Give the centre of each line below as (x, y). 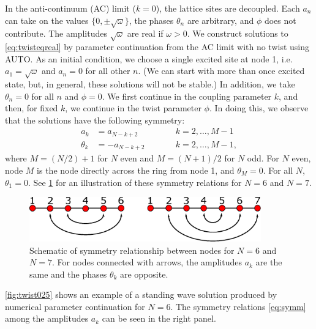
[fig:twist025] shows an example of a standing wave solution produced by (141, 294)
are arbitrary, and (220, 20)
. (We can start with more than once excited (221, 71)
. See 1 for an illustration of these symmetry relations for (135, 182)
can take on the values (47, 20)
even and (137, 158)
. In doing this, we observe (259, 108)
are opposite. (144, 274)
